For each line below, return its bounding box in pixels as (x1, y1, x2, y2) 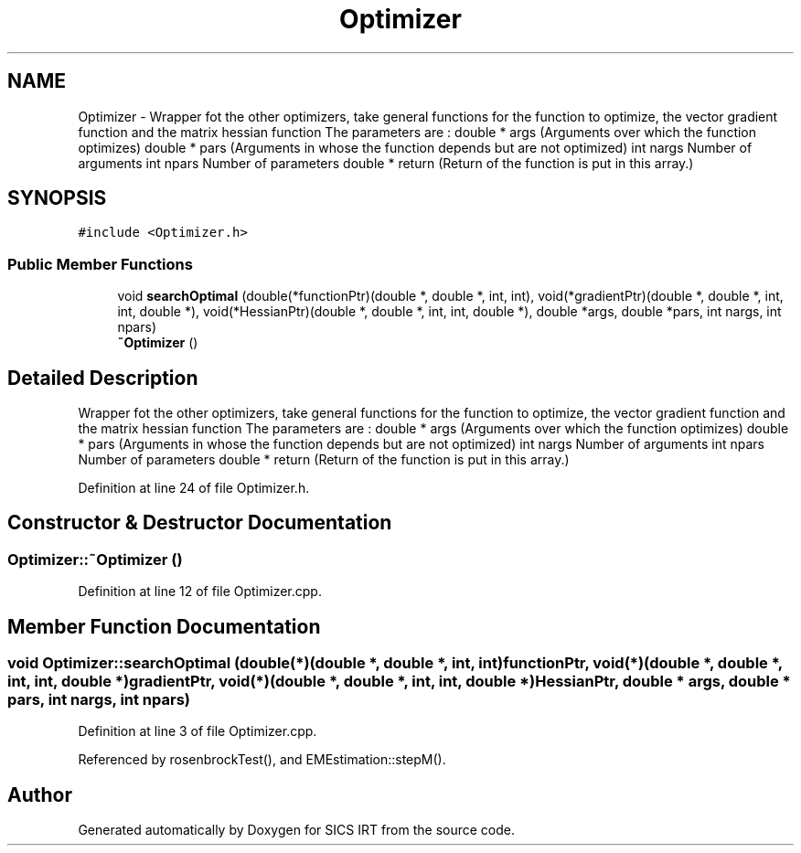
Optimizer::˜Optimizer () (7, 549, 183, 569)
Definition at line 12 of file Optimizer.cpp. (78, 583, 322, 600)
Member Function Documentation (7, 614, 321, 638)
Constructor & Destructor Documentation (7, 511, 392, 535)
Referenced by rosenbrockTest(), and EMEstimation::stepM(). (78, 752, 446, 768)
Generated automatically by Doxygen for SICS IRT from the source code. (78, 822, 516, 838)
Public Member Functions (7, 254, 193, 273)
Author (7, 783, 72, 806)
